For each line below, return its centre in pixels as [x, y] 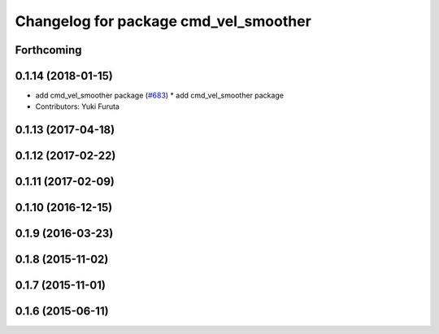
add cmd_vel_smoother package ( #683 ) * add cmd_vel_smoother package [160, 95]
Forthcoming [48, 50]
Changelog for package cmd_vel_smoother [163, 21]
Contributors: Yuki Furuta [77, 106]
